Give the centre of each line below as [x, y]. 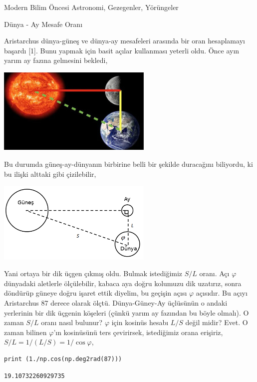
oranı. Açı [214, 273]
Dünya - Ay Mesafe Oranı [43, 24]
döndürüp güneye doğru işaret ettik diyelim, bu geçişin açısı [96, 293]
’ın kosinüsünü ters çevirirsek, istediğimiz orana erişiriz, [138, 332]
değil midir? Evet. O [217, 322]
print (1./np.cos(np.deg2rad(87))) [63, 359]
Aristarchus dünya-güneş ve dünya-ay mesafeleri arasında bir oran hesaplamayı [125, 41]
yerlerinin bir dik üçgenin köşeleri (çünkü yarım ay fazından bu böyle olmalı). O [127, 312]
